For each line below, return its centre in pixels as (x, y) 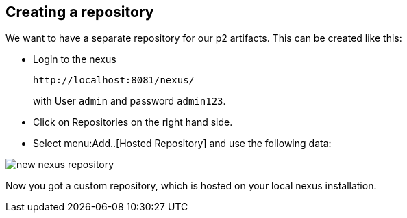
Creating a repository (80, 12)
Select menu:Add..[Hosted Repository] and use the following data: (182, 144)
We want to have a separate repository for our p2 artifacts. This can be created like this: (204, 38)
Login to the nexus (75, 59)
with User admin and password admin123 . (129, 101)
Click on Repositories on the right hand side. (133, 122)
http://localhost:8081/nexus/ (114, 80)
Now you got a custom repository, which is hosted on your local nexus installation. (191, 186)
